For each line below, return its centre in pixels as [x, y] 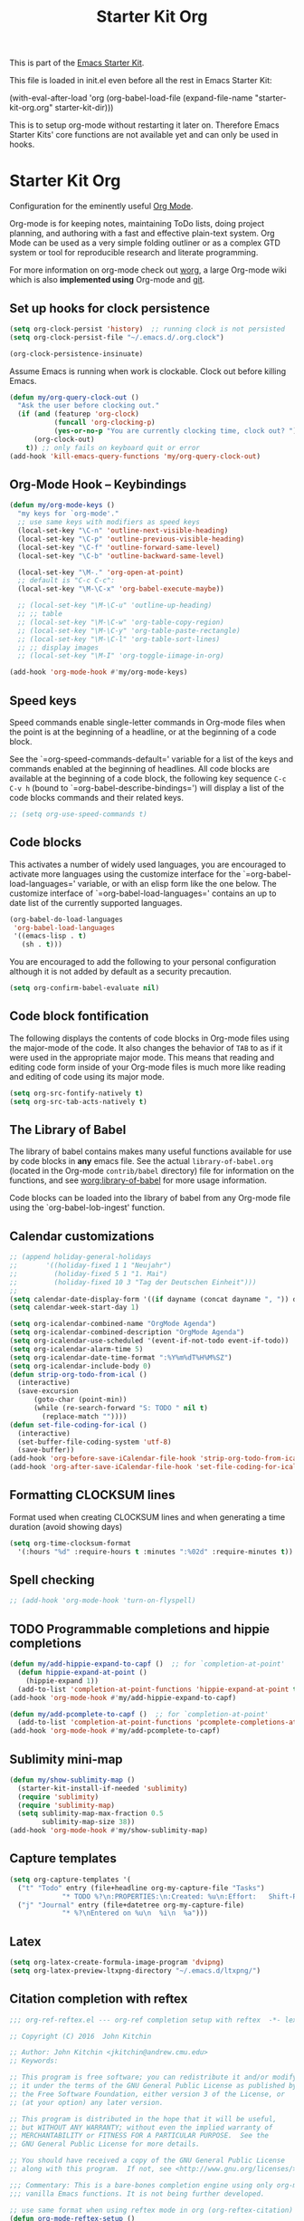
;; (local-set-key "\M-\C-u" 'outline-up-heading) [115, 606]
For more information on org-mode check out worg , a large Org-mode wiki [148, 270]
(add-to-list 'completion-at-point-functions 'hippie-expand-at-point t [157, 1689]
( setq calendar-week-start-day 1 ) [75, 1308]
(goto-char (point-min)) [80, 1400]
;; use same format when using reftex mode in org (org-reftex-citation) [152, 2210]
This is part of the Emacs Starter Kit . [77, 63]
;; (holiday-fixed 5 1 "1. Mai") [89, 1274]
